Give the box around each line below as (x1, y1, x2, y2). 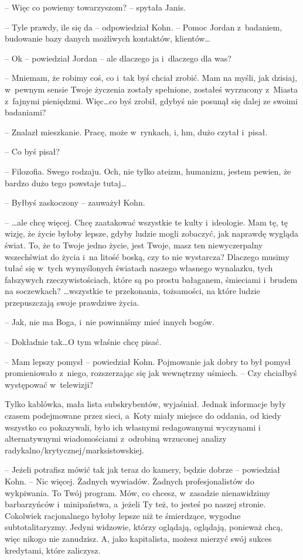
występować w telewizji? (5, 378, 93, 390)
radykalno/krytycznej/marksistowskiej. (5, 443, 144, 456)
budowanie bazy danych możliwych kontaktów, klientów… (5, 32, 210, 45)
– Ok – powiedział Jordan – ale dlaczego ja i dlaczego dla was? (5, 52, 231, 64)
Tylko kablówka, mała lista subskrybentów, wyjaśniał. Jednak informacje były (5, 398, 286, 410)
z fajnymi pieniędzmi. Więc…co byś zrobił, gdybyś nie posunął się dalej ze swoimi (5, 94, 298, 107)
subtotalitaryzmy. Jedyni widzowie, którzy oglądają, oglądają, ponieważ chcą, (5, 521, 283, 533)
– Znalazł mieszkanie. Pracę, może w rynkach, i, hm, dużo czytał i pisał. (5, 125, 268, 138)
